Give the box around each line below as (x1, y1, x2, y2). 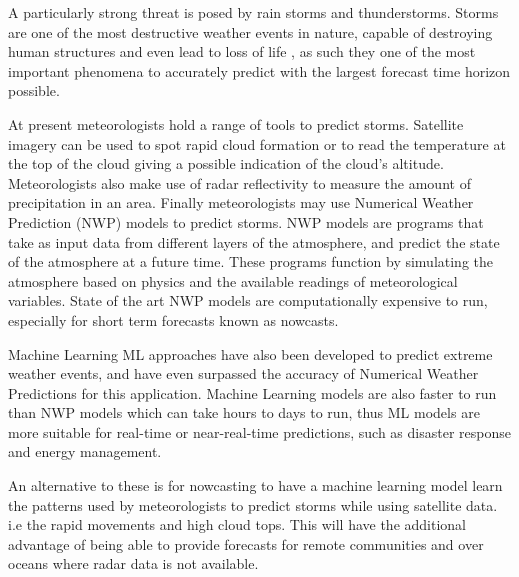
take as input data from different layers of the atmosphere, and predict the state (8, 231, 500, 252)
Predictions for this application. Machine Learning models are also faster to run (8, 382, 497, 403)
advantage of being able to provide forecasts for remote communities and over (8, 533, 484, 554)
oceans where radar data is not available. (8, 553, 259, 574)
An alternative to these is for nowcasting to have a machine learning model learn (8, 475, 503, 496)
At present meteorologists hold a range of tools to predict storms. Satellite (8, 113, 464, 134)
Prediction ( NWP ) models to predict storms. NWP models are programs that (8, 211, 484, 232)
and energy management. (8, 441, 162, 462)
